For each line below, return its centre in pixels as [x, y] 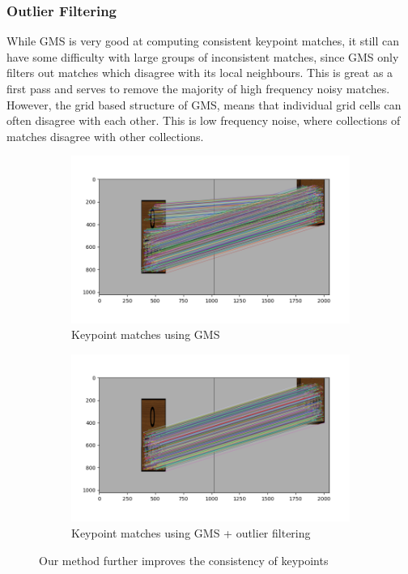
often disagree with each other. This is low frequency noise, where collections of [204, 120]
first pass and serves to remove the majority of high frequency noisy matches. [198, 88]
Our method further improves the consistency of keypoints [184, 560]
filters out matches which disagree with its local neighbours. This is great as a [200, 73]
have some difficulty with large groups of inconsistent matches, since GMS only [203, 56]
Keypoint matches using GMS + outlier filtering [191, 532]
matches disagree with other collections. [105, 136]
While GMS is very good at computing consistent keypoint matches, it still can [203, 41]
